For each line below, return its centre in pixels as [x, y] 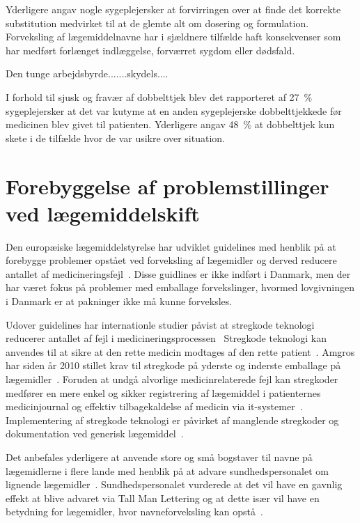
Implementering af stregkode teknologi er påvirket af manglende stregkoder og [172, 420]
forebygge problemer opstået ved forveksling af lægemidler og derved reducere [171, 260]
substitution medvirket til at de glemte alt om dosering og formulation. [157, 23]
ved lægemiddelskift [103, 213]
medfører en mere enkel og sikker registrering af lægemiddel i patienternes [163, 392]
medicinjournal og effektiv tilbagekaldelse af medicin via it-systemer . [154, 406]
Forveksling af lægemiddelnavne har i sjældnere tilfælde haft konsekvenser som [173, 37]
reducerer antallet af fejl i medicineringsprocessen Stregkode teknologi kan [166, 338]
